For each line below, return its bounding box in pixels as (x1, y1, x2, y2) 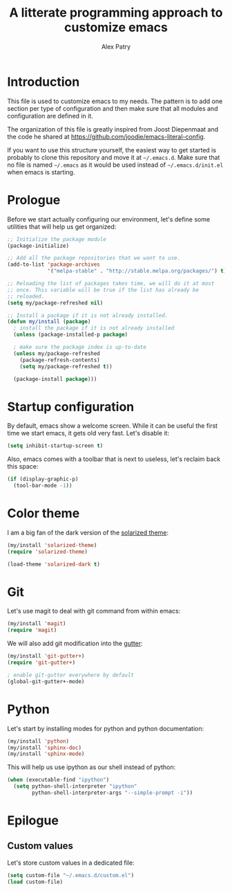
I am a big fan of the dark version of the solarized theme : (7, 528, 169, 537)
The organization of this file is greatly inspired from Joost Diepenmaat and (7, 125, 219, 133)
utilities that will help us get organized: (7, 222, 117, 231)
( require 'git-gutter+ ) (7, 659, 76, 666)
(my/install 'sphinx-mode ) (7, 750, 85, 757)
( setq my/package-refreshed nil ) (7, 299, 104, 306)
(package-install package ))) (13, 375, 97, 382)
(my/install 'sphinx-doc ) (7, 744, 81, 751)
